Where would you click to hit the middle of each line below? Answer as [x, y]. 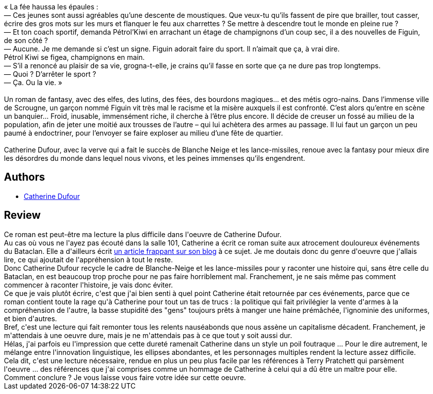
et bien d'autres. [31, 318]
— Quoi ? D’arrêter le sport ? [50, 74]
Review [23, 215]
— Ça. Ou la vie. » [33, 82]
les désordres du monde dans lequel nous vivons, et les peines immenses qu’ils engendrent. [155, 158]
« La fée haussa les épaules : [51, 7]
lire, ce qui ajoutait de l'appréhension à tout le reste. [89, 259]
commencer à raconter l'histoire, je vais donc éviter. [89, 285]
